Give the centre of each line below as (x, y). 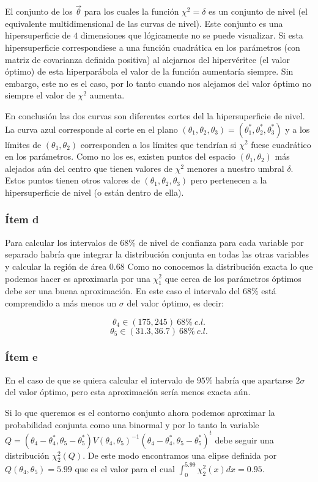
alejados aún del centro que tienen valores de (89, 168)
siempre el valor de (40, 95)
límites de (23, 144)
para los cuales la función (131, 11)
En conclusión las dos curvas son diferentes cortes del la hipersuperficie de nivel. (155, 115)
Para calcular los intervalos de (61, 242)
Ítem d (22, 219)
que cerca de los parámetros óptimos (233, 278)
